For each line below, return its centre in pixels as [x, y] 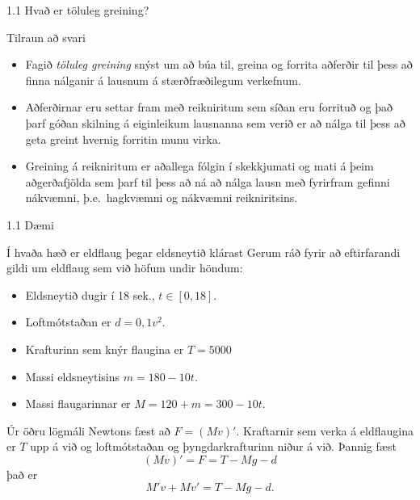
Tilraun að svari [46, 37]
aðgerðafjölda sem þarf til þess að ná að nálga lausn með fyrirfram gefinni [208, 181]
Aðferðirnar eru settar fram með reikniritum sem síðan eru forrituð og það [209, 107]
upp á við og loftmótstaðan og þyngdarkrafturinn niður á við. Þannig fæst [213, 446]
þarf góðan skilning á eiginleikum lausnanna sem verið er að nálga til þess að [215, 122]
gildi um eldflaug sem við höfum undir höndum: [125, 268]
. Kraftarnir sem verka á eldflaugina [325, 430]
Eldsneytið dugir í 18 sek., [90, 294]
